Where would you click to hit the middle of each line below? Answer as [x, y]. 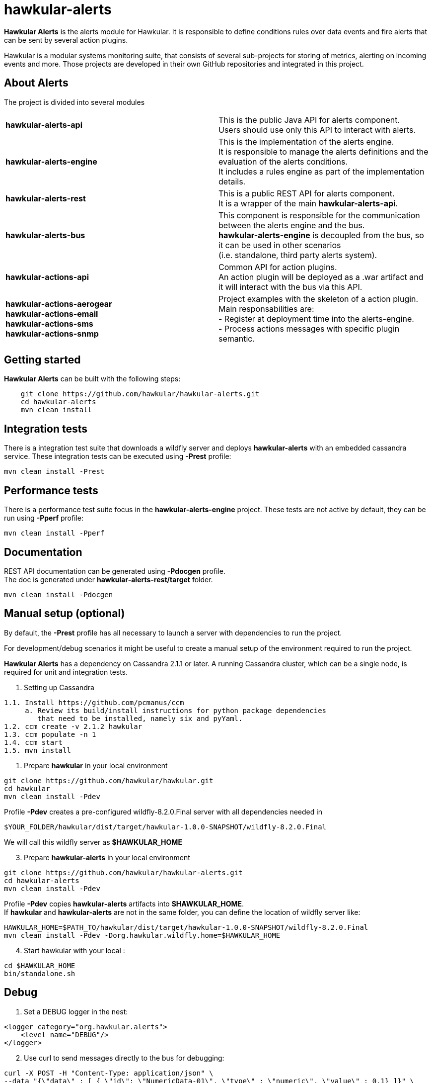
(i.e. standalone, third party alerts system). [298, 255]
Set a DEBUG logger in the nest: [76, 1011]
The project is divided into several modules [74, 102]
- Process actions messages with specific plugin [309, 328]
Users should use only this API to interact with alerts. [317, 130]
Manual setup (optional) [65, 614]
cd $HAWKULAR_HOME [40, 965]
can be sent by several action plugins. [66, 40]
